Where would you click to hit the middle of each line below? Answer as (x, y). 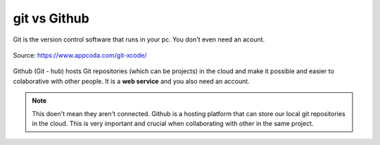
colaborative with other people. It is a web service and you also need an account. (131, 81)
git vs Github (51, 18)
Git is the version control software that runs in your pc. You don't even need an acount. (139, 39)
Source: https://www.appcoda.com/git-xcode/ (80, 55)
